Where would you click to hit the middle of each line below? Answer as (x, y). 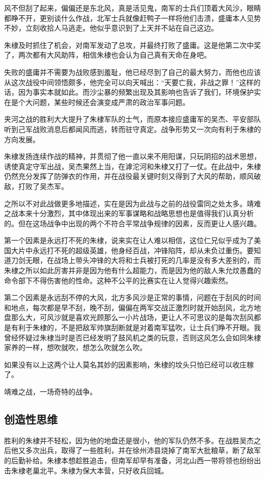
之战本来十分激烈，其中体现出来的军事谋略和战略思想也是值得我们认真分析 (129, 213)
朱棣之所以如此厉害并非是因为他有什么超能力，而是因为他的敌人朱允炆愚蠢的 (132, 270)
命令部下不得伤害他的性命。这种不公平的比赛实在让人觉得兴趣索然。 (118, 280)
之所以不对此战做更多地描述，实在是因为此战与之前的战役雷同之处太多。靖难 (132, 203)
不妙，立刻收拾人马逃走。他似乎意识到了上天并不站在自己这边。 (111, 28)
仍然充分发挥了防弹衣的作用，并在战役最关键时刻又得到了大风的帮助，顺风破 (132, 176)
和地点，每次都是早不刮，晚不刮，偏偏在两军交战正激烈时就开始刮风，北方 (129, 307)
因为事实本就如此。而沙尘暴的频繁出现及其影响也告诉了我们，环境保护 (136, 92)
